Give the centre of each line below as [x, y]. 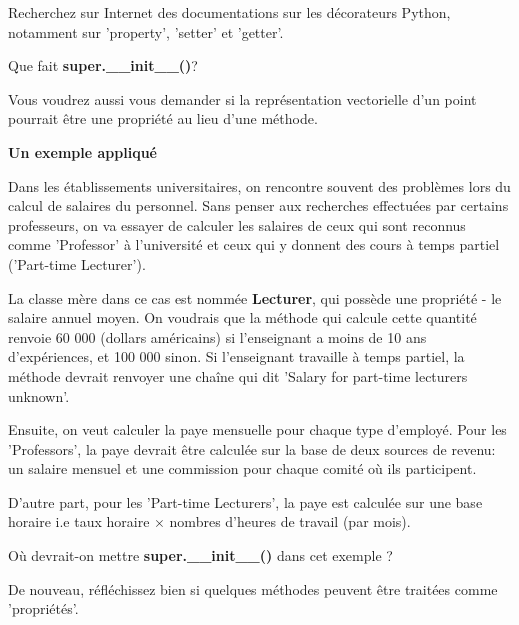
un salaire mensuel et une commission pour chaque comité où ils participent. [242, 468]
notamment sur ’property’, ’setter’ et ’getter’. [146, 31]
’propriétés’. [43, 608]
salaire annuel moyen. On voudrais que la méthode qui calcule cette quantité [242, 317]
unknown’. [39, 395]
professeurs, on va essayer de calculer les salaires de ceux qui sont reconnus [237, 224]
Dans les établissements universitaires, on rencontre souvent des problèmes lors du [259, 185]
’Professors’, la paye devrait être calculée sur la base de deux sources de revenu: [252, 448]
